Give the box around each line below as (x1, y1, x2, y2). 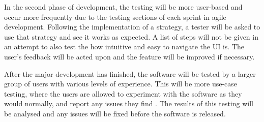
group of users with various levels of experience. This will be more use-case (4, 78, 238, 89)
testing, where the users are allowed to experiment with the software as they (4, 88, 242, 99)
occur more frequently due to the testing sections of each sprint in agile (4, 11, 226, 22)
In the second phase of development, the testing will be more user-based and (4, 2, 243, 12)
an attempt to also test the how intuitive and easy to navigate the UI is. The (4, 41, 244, 52)
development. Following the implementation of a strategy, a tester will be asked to (4, 21, 260, 32)
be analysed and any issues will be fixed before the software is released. (4, 108, 226, 118)
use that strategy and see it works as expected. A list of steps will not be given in (4, 31, 258, 42)
